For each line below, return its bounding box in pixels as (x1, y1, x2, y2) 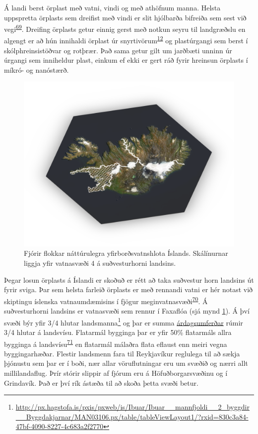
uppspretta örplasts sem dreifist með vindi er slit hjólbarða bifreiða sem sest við (4, 12, 247, 22)
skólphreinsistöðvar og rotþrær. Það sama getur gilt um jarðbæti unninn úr (4, 45, 232, 55)
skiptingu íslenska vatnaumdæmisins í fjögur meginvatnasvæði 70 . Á (4, 294, 208, 306)
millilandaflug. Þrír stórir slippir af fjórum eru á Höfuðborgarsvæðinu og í (4, 367, 228, 378)
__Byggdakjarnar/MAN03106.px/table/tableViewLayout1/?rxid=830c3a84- (15, 411, 249, 422)
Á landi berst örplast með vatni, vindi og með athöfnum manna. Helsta (4, 2, 221, 12)
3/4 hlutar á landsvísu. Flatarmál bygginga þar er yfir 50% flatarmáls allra (4, 326, 232, 337)
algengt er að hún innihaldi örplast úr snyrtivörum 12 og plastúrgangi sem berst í (4, 34, 248, 46)
